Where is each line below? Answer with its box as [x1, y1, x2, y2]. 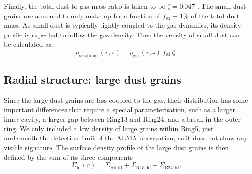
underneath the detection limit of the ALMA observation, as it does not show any [4, 133, 248, 143]
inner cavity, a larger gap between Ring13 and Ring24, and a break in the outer [4, 114, 241, 124]
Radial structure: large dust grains [4, 72, 181, 87]
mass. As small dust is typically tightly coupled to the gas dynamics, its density [4, 20, 241, 30]
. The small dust [197, 1, 246, 11]
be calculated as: [4, 39, 53, 49]
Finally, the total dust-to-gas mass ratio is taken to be [4, 1, 165, 11]
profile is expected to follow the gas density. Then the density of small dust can [4, 29, 240, 39]
